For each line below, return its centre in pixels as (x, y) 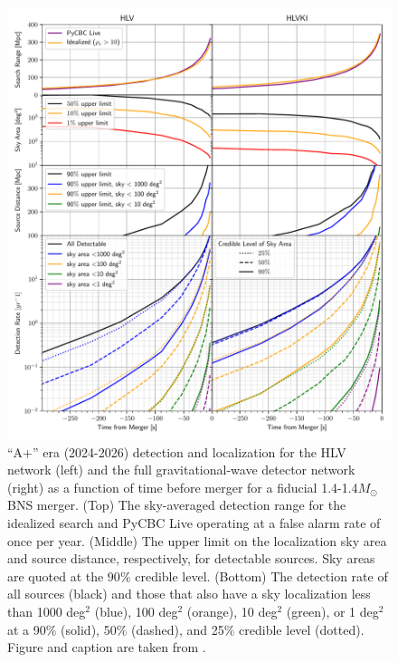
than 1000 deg (47, 612)
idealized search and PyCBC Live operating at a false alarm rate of (194, 523)
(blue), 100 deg (136, 612)
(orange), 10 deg (232, 612)
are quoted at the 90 (64, 576)
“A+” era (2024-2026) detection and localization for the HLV (177, 451)
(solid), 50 (89, 629)
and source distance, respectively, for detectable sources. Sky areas (191, 558)
